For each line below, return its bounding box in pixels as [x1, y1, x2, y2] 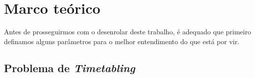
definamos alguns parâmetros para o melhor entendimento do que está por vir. [4, 36, 240, 46]
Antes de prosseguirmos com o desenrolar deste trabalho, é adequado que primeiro [4, 26, 251, 37]
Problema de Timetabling [4, 60, 135, 75]
